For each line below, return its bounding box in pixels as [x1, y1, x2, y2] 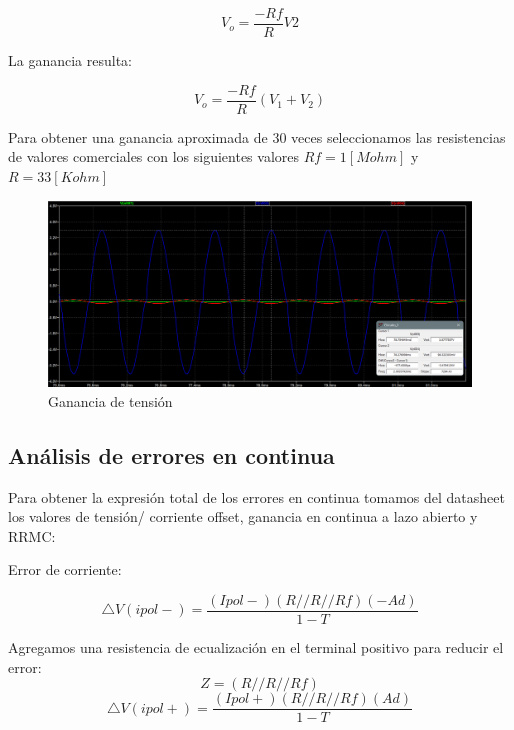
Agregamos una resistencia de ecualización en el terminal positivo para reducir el [8, 637, 504, 658]
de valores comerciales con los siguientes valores [8, 146, 300, 167]
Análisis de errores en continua [8, 439, 335, 470]
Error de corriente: [8, 559, 122, 580]
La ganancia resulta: [8, 50, 132, 71]
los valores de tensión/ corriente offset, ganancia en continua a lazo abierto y [8, 506, 478, 527]
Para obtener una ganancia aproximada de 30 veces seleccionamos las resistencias [8, 126, 506, 147]
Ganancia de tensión [48, 390, 173, 411]
